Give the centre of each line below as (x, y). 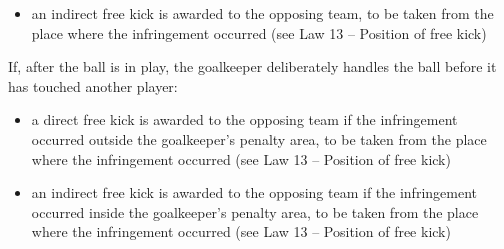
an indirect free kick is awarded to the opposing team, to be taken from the (262, 13)
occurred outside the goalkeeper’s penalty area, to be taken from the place (259, 138)
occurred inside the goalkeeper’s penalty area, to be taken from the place (255, 211)
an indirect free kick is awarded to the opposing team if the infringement (254, 192)
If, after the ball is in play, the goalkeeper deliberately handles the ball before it (252, 66)
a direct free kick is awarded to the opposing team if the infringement (244, 119)
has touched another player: (93, 85)
